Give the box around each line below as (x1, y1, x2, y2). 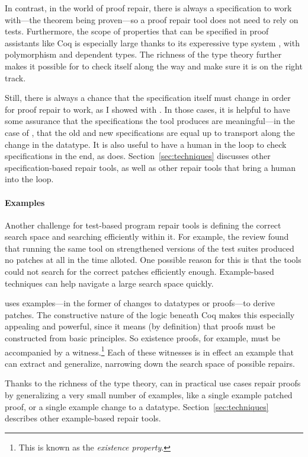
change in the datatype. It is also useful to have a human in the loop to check (5, 138, 287, 150)
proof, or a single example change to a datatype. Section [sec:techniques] (5, 400, 269, 412)
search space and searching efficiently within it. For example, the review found (5, 230, 289, 243)
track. (5, 71, 26, 84)
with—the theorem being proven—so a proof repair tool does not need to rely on (5, 13, 299, 26)
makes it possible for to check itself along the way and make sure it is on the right (5, 59, 303, 72)
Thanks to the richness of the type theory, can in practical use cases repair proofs (5, 377, 301, 389)
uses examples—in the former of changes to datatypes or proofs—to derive (5, 297, 275, 309)
